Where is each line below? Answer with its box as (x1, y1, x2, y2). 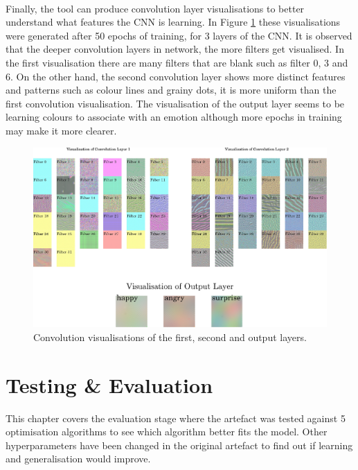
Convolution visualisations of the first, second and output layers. (33, 329, 307, 344)
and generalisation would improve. (6, 451, 151, 466)
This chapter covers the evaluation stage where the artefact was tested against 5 (6, 410, 346, 425)
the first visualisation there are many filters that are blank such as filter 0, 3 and (6, 55, 348, 69)
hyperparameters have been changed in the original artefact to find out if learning (6, 437, 353, 452)
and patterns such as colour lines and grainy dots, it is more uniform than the (6, 82, 337, 97)
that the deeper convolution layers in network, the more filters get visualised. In (6, 42, 344, 56)
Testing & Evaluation (6, 370, 213, 399)
